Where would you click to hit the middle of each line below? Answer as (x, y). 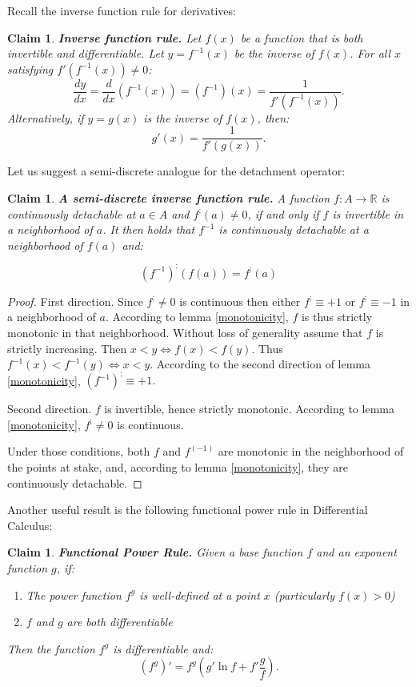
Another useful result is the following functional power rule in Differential (188, 510)
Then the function (51, 648)
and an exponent (356, 552)
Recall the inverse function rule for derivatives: (122, 10)
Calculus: (30, 525)
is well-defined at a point (200, 595)
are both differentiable (120, 622)
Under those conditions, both (79, 451)
